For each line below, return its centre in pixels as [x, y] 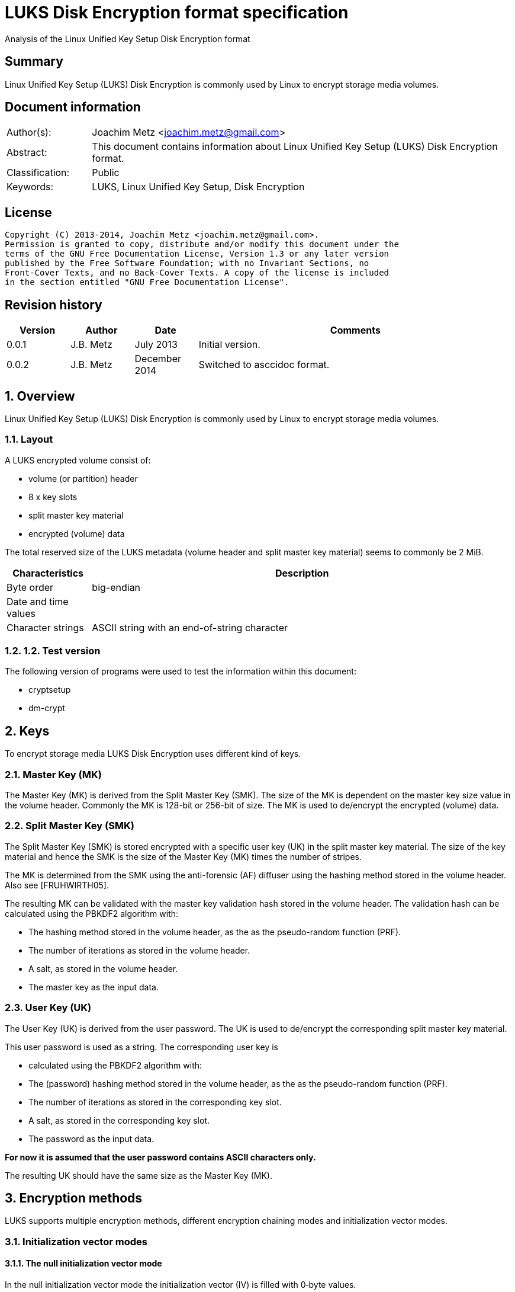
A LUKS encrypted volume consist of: [78, 460]
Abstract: [27, 153]
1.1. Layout [29, 439]
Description [302, 573]
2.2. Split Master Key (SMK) [70, 826]
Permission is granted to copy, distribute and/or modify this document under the [202, 244]
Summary [34, 62]
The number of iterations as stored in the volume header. [139, 950]
